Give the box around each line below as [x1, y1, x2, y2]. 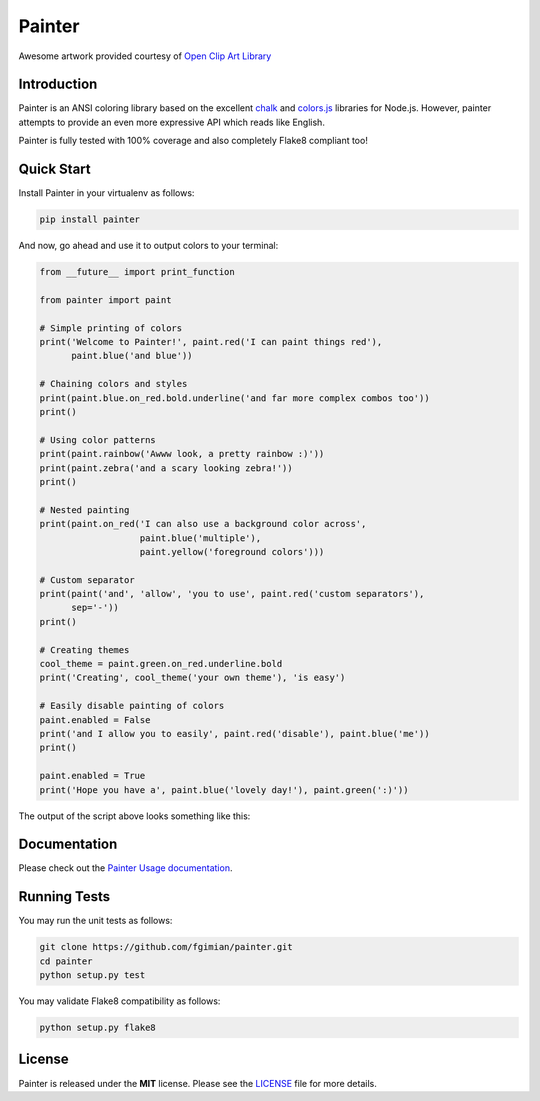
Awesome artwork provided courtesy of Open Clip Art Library [18, 50, 272, 62]
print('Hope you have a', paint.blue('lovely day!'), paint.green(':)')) [39, 784, 409, 795]
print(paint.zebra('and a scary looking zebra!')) [39, 462, 294, 474]
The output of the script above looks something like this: [18, 810, 251, 822]
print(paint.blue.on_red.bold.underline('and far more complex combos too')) [39, 392, 430, 404]
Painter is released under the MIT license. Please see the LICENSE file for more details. [18, 1077, 377, 1089]
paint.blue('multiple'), [139, 532, 262, 544]
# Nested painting [39, 504, 130, 515]
